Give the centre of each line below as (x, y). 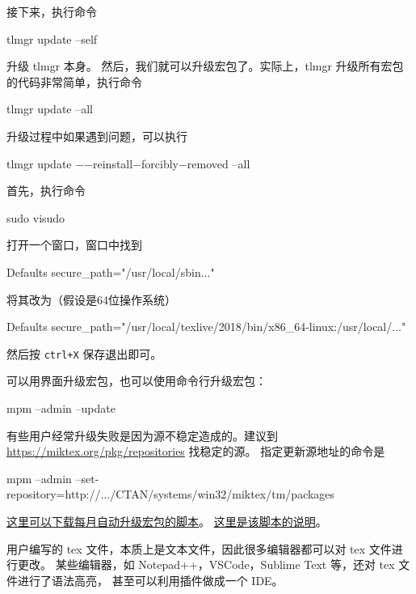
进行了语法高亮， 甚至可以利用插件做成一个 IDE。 (150, 580)
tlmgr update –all (50, 109)
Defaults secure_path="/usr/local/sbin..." (111, 272)
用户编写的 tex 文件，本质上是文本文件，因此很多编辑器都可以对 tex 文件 (199, 548)
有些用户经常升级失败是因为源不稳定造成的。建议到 (142, 435)
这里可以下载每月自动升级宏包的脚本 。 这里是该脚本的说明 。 (167, 521)
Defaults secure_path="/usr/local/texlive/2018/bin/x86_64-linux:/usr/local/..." (206, 327)
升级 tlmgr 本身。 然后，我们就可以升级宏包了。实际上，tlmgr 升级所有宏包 (205, 66)
